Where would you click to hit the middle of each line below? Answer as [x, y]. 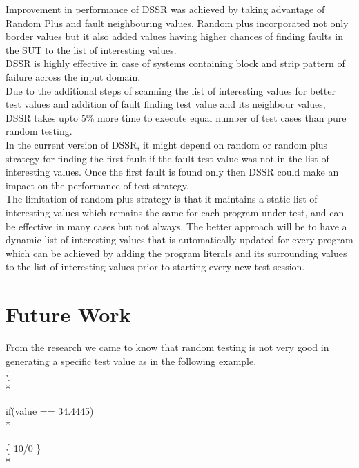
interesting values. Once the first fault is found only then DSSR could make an [172, 172]
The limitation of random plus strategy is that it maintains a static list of [162, 199]
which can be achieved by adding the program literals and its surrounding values [176, 253]
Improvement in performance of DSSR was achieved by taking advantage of [165, 9]
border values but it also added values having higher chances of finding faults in [174, 36]
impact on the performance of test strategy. [97, 185]
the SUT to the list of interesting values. [91, 49]
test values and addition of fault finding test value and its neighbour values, [166, 104]
